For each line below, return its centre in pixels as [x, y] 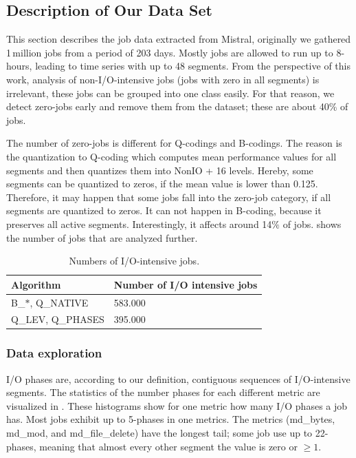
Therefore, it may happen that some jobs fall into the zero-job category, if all [169, 197]
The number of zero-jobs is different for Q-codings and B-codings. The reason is [174, 143]
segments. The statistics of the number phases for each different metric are [163, 392]
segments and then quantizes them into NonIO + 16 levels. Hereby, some [160, 170]
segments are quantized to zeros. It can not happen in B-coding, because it [164, 210]
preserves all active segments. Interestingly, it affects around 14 [139, 223]
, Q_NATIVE [59, 302]
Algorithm [36, 284]
